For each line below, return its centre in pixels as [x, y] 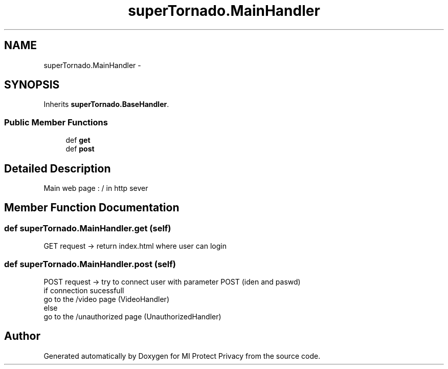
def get [78, 140]
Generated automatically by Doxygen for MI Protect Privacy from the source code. [182, 356]
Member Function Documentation [92, 208]
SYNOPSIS [32, 85]
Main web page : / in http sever [96, 188]
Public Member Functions [56, 122]
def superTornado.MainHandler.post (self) [90, 264]
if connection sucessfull [84, 290]
